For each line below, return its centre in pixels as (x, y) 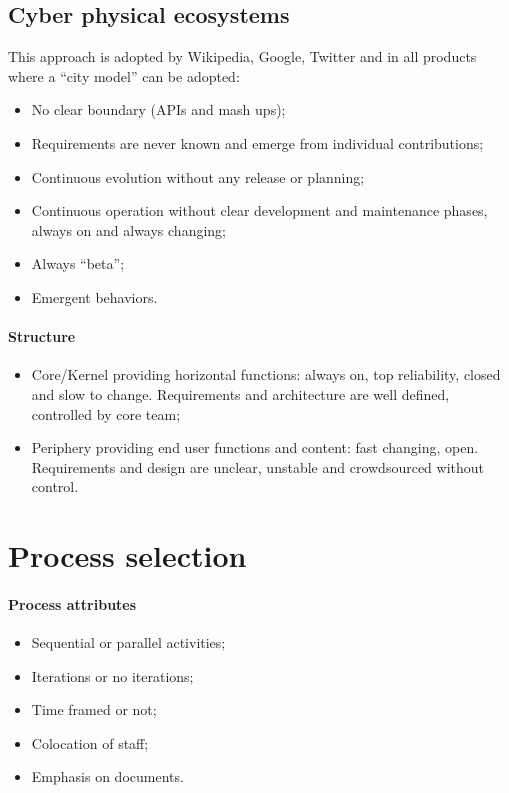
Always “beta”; (78, 263)
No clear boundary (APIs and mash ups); (158, 109)
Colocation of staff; (90, 742)
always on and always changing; (129, 229)
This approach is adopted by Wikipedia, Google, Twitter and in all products (242, 56)
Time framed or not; (94, 709)
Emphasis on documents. (107, 776)
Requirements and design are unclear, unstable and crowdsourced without (258, 466)
